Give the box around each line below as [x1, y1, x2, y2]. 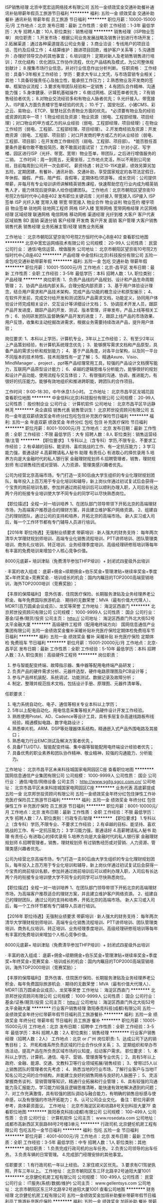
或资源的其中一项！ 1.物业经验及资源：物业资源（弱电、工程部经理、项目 [5, 114, 149, 119]
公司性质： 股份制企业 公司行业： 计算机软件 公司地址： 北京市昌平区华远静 [5, 401, 156, 407]
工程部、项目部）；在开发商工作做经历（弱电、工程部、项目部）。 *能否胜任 [5, 138, 153, 144]
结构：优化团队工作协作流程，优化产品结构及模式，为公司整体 [26, 59, 150, 65]
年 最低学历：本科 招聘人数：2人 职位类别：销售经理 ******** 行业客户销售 [5, 1030, 156, 1035]
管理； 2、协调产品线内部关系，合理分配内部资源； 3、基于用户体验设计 [5, 283, 149, 289]
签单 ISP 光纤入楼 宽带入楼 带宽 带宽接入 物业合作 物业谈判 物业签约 [5, 199, 141, 205]
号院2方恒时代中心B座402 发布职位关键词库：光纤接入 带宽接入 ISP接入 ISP [5, 193, 156, 199]
